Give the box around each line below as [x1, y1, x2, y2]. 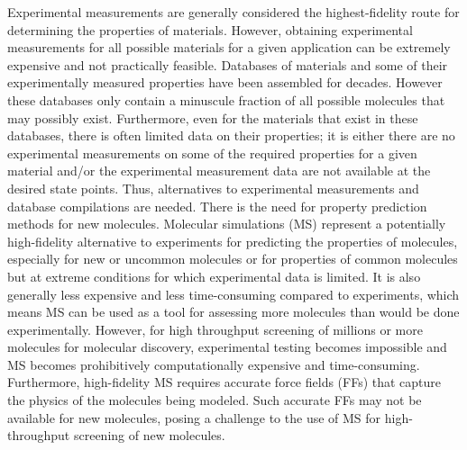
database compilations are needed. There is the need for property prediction [7, 196, 427, 215]
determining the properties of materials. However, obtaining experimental [7, 20, 413, 39]
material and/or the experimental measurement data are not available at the [7, 161, 431, 180]
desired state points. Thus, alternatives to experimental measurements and [7, 178, 419, 197]
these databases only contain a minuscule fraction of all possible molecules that [7, 90, 445, 109]
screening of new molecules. [73, 426, 225, 445]
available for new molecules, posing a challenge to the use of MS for [7, 408, 381, 427]
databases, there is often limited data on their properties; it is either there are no [7, 126, 455, 145]
